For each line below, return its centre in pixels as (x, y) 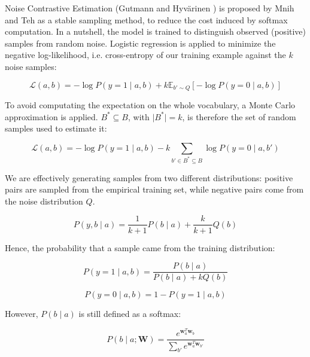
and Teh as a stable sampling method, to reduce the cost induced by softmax (146, 19)
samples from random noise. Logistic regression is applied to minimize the (140, 43)
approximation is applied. (51, 116)
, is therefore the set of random (239, 116)
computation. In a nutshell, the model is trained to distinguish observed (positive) (156, 31)
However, (22, 314)
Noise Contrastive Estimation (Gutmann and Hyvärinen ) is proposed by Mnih (150, 8)
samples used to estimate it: (56, 128)
